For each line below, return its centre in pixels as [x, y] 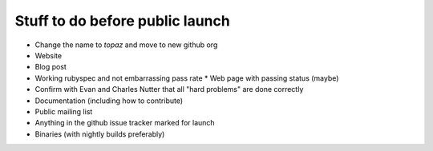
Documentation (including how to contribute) [109, 101]
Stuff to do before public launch [122, 21]
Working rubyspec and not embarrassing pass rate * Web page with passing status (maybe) [187, 78]
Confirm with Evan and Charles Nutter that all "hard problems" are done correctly [169, 89]
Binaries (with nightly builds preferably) [100, 134]
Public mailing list [64, 111]
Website [49, 55]
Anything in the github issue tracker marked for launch [125, 123]
